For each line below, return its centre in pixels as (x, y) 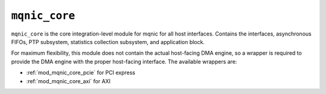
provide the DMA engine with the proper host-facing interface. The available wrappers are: (124, 61)
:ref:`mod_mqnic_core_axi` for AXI (69, 81)
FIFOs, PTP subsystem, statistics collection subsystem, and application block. (108, 42)
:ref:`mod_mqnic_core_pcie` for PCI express (81, 73)
